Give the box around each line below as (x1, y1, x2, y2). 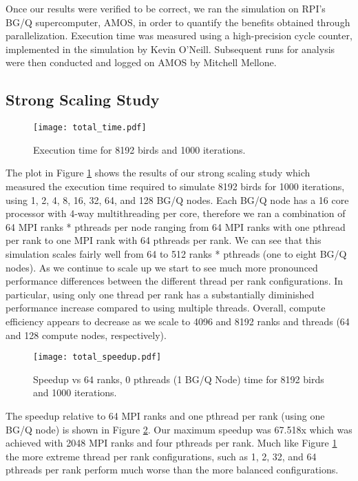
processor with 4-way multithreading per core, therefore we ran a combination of (6, 206, 346, 221)
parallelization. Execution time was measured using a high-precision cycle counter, (6, 28, 352, 43)
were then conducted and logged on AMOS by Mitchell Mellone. (6, 55, 277, 70)
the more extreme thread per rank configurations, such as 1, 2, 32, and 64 (6, 449, 317, 463)
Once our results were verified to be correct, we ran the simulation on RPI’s (6, 1, 326, 15)
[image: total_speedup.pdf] (33, 352, 162, 362)
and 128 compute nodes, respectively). (6, 327, 167, 342)
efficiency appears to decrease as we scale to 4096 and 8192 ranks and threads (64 (6, 314, 350, 328)
